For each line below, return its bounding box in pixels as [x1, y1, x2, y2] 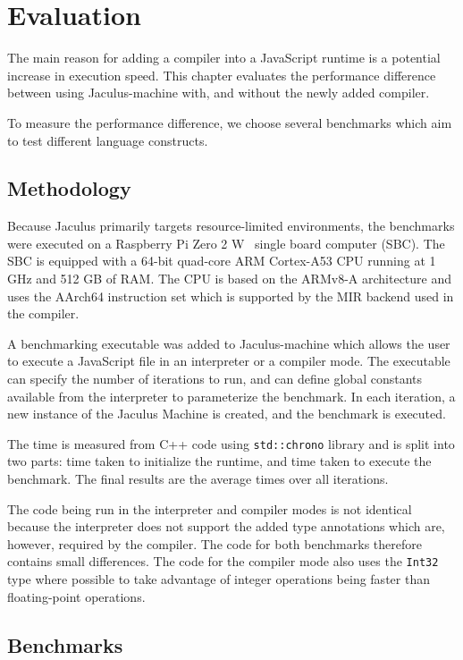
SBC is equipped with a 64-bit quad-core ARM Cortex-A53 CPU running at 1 [7, 251, 436, 270]
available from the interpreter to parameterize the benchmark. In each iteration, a [7, 386, 456, 405]
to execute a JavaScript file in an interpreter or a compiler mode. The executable [7, 351, 450, 370]
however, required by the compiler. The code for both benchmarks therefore [7, 534, 422, 553]
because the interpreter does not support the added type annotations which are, [7, 517, 445, 536]
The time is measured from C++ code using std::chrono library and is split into [7, 434, 455, 453]
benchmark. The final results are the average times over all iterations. [7, 470, 389, 488]
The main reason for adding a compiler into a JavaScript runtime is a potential [7, 48, 441, 67]
